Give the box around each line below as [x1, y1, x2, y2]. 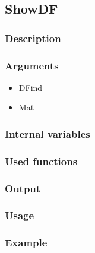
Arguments [5, 58, 59, 72]
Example [5, 235, 47, 250]
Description [5, 30, 61, 45]
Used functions [5, 153, 78, 168]
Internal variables [5, 126, 90, 141]
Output [5, 181, 41, 195]
